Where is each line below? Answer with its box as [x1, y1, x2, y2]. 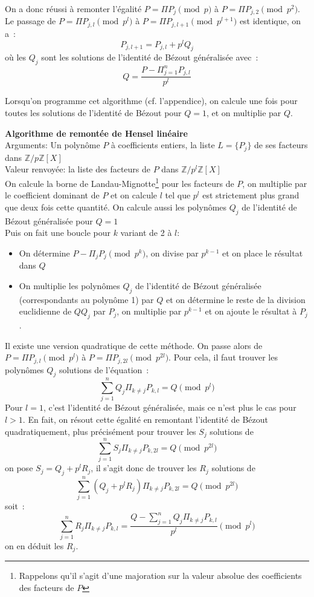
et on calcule [111, 189, 158, 201]
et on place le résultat [222, 246, 303, 259]
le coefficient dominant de [5, 189, 100, 201]
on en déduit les [5, 539, 64, 552]
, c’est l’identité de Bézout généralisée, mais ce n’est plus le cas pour [43, 401, 296, 414]
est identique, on [239, 15, 301, 27]
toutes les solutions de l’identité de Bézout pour [5, 106, 182, 119]
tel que [165, 189, 191, 201]
